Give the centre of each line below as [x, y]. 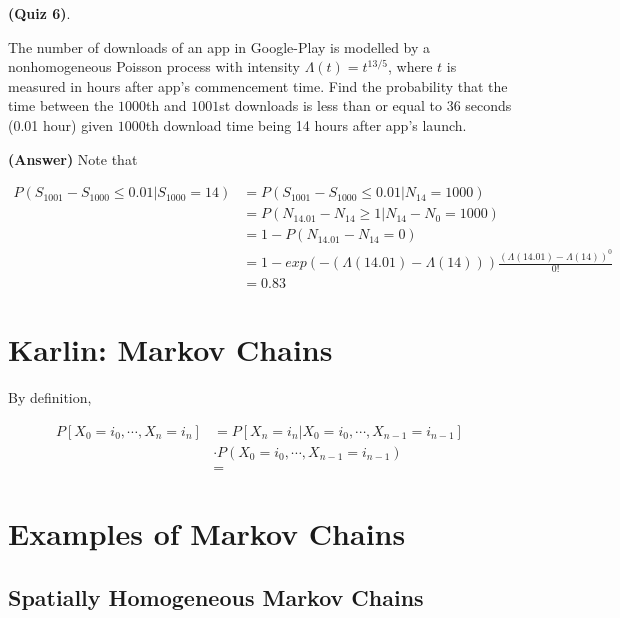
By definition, [50, 397]
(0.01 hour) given [61, 124]
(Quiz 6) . [39, 13]
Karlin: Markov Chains [170, 349]
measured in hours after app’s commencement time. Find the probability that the [258, 85]
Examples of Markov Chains [207, 533]
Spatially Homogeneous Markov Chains [216, 596]
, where [410, 66]
